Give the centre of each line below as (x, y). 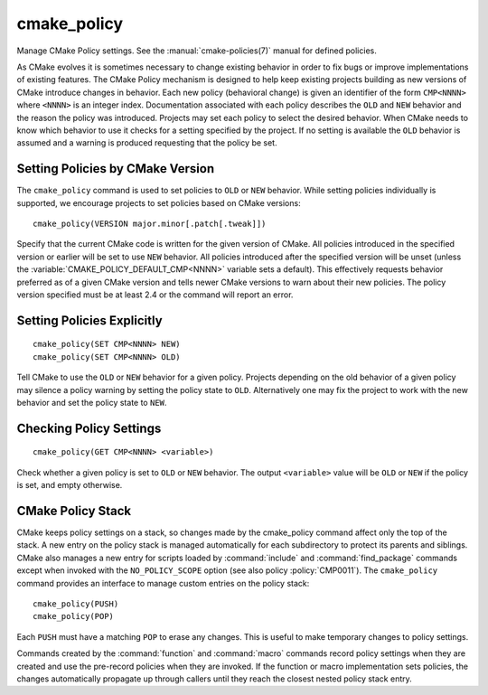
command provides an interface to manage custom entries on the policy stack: (163, 583)
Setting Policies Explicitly (89, 320)
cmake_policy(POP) (74, 616)
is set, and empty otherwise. (70, 485)
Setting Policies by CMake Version (116, 169)
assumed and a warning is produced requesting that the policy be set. (147, 143)
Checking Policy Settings (89, 428)
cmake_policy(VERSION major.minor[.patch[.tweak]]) (150, 223)
